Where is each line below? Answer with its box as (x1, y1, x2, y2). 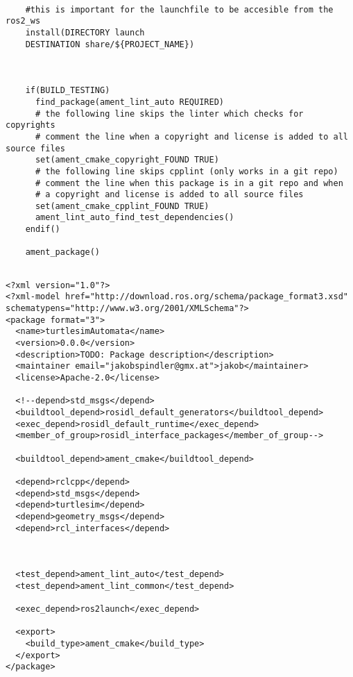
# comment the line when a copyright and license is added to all (35, 131, 348, 142)
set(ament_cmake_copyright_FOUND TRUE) (35, 155, 219, 165)
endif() (25, 224, 60, 235)
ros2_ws (6, 16, 41, 26)
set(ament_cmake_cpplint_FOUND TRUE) (35, 201, 209, 211)
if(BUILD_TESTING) (25, 85, 110, 96)
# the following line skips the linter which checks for (35, 108, 304, 119)
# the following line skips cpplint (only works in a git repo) (35, 166, 338, 176)
